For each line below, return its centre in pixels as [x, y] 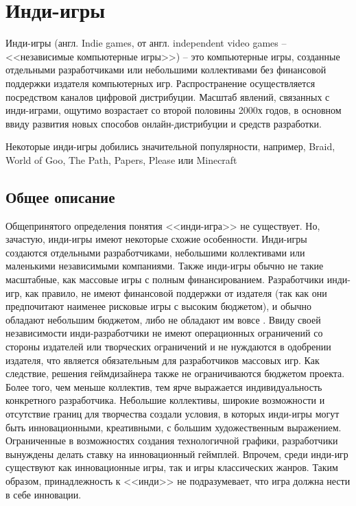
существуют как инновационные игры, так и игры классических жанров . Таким [172, 467]
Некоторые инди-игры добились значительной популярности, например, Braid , [170, 146]
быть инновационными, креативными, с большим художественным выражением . [174, 427]
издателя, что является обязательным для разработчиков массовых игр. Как [163, 360]
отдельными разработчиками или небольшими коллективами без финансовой [166, 70]
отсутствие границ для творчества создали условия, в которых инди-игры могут [173, 413]
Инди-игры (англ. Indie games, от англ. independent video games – [146, 43]
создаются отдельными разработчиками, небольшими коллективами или [155, 252]
